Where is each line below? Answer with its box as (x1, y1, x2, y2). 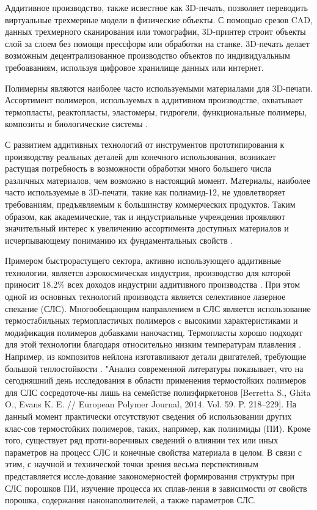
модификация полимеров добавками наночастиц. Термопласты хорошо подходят (5, 326, 303, 338)
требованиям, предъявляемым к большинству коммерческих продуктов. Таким (5, 197, 296, 210)
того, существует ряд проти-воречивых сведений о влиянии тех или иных (5, 434, 279, 446)
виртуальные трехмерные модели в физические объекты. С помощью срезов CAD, (5, 13, 313, 26)
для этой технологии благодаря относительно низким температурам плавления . (5, 338, 301, 351)
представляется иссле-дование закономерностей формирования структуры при (5, 469, 294, 482)
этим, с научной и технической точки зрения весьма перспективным (5, 457, 258, 470)
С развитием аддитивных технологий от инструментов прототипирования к (5, 137, 285, 150)
